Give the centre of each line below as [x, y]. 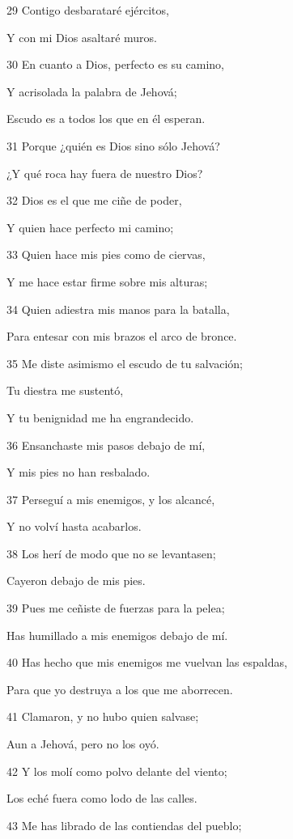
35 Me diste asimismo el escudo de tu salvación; [125, 363]
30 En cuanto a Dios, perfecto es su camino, [115, 64]
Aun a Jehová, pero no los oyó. [83, 744]
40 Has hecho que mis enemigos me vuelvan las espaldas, [147, 662]
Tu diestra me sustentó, [65, 390]
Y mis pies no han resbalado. [79, 472]
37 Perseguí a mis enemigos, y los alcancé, [111, 499]
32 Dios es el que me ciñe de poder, [94, 200]
